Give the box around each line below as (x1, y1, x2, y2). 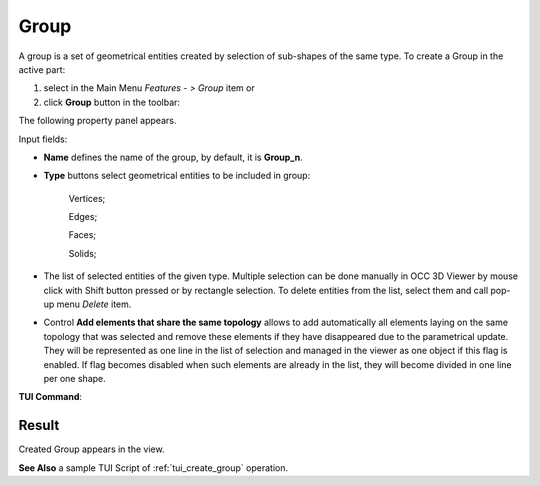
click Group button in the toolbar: (43, 96, 180, 108)
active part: (18, 63, 66, 75)
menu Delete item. (56, 298, 132, 310)
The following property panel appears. (18, 115, 177, 127)
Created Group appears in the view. (18, 443, 165, 455)
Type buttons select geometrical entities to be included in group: (43, 170, 311, 182)
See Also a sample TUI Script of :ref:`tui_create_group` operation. (18, 461, 289, 474)
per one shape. (43, 372, 107, 384)
